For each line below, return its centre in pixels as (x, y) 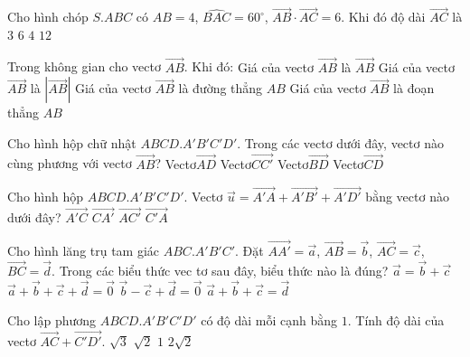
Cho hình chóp (48, 17)
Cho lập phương (52, 320)
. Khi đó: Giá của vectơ (249, 66)
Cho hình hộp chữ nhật (72, 142)
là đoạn (414, 88)
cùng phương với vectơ (70, 163)
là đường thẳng (221, 88)
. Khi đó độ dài (383, 17)
